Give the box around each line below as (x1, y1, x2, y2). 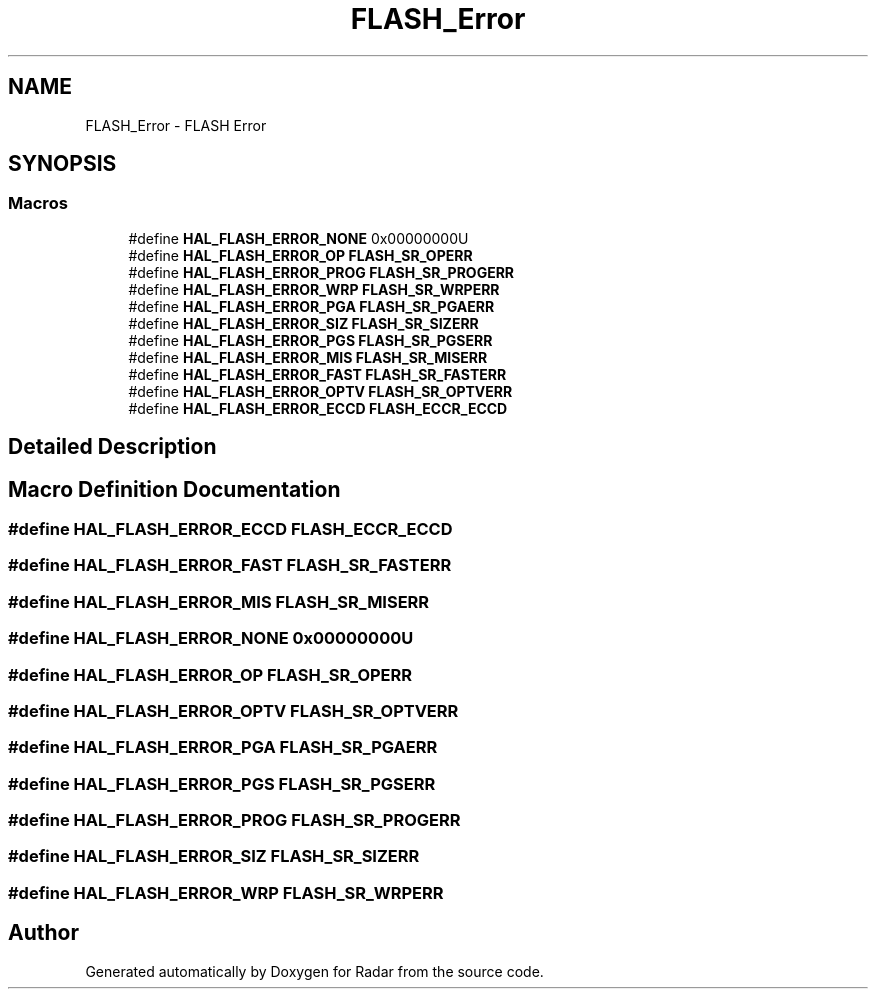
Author (8, 920, 79, 946)
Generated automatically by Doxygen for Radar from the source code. (85, 962, 544, 980)
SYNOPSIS (8, 151, 117, 177)
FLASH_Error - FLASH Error (85, 116, 267, 134)
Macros (8, 193, 68, 214)
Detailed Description (8, 434, 217, 460)
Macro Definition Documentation (8, 476, 341, 502)
